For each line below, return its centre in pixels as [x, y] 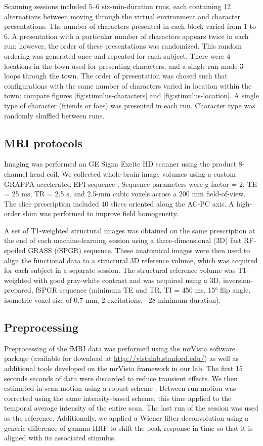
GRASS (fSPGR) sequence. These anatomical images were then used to [139, 250]
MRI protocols [43, 143]
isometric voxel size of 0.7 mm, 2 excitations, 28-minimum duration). [113, 300]
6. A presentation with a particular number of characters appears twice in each [126, 36]
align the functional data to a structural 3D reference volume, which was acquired [131, 260]
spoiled [15, 250]
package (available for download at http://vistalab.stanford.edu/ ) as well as [121, 358]
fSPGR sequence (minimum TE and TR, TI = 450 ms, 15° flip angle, [143, 290]
